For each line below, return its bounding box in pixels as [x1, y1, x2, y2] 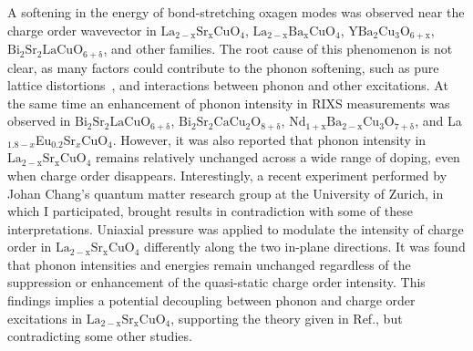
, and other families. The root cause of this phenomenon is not [103, 39, 453, 58]
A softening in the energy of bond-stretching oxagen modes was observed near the [7, 3, 465, 21]
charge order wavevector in [7, 20, 157, 39]
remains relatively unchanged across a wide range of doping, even [96, 148, 460, 167]
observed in [7, 111, 71, 130]
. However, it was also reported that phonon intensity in [112, 129, 427, 149]
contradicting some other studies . [7, 326, 192, 346]
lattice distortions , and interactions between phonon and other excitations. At [7, 76, 448, 95]
